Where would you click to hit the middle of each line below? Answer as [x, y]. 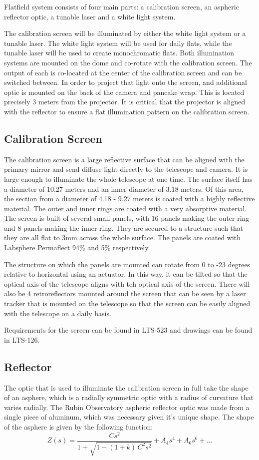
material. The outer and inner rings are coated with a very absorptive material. [126, 208]
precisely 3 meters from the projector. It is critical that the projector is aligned [125, 102]
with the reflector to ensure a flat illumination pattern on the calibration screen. [127, 111]
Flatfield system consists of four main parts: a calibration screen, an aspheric [122, 6]
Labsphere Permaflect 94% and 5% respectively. [77, 247]
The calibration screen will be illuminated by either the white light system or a [125, 33]
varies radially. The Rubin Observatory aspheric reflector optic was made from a [127, 407]
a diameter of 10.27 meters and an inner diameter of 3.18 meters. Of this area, [124, 189]
